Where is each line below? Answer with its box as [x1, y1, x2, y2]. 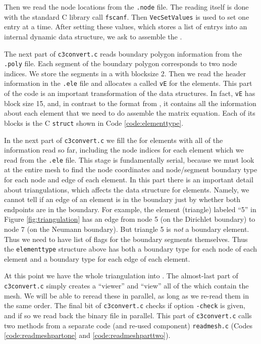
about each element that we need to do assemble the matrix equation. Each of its [4, 108, 255, 118]
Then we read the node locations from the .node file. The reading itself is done [4, 2, 249, 12]
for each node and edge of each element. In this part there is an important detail [4, 174, 253, 185]
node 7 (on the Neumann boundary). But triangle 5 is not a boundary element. [4, 224, 249, 234]
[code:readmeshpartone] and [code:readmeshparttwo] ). [4, 330, 171, 340]
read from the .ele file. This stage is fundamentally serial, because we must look [4, 154, 254, 165]
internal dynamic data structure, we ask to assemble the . [4, 31, 182, 41]
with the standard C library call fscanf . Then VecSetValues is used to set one [4, 11, 249, 22]
